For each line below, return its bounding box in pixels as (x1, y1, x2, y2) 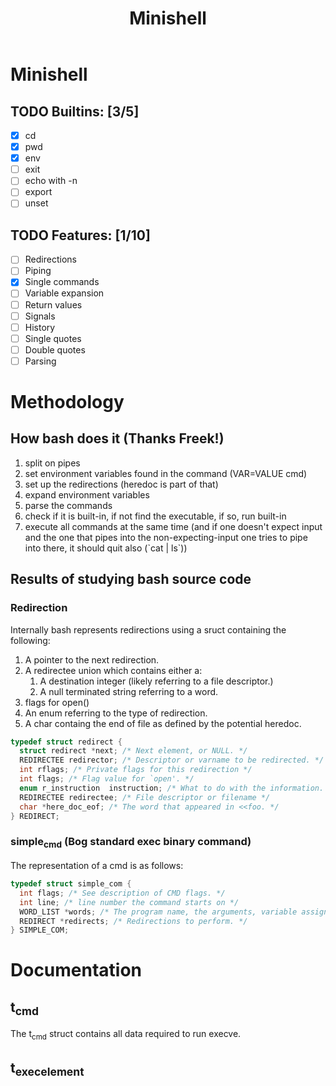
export (24, 186, 53, 198)
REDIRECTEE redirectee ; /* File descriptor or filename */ (19, 792, 271, 802)
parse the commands (24, 499, 113, 511)
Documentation (10, 959, 143, 982)
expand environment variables (24, 488, 150, 501)
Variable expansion (24, 287, 105, 299)
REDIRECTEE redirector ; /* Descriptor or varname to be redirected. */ (19, 755, 325, 766)
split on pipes (24, 457, 81, 469)
